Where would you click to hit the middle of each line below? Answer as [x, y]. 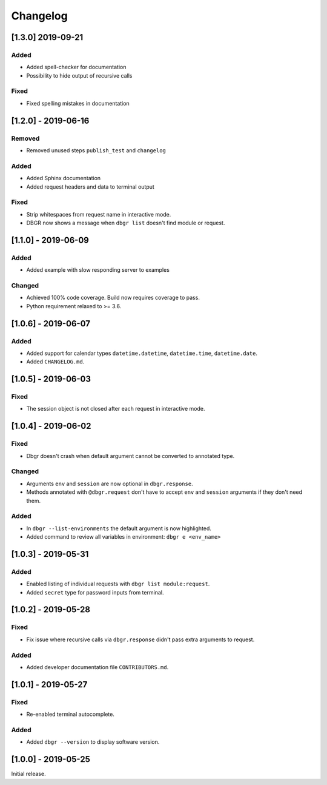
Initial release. [28, 774]
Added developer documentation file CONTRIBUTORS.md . [97, 667]
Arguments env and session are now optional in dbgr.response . [110, 483]
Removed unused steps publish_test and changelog [96, 150]
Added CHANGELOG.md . [55, 362]
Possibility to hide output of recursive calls [79, 75]
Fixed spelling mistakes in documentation [78, 103]
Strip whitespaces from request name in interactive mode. [99, 214]
